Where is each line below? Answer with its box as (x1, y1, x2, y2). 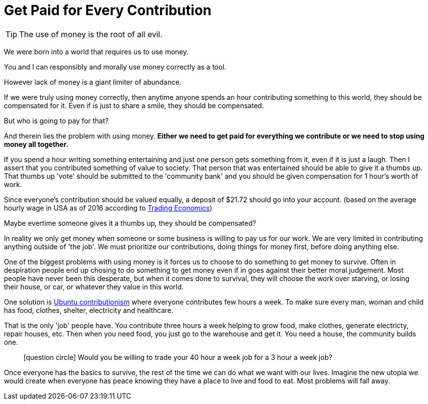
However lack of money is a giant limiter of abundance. (4, 77, 182, 86)
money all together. (4, 140, 69, 148)
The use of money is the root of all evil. (19, 29, 163, 39)
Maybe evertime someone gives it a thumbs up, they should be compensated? (4, 218, 256, 227)
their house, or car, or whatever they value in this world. (4, 282, 184, 291)
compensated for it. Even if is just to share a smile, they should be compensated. (4, 101, 264, 110)
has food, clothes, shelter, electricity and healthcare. (4, 306, 174, 314)
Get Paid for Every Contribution (4, 2, 212, 19)
